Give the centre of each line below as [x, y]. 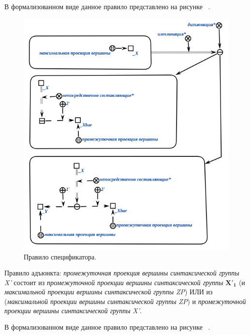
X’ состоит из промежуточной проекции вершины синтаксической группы [114, 282]
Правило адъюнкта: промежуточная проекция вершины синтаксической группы [122, 273]
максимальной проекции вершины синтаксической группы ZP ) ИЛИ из [109, 292]
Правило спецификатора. [60, 256]
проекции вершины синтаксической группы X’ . [73, 311]
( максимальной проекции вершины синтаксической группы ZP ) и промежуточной [125, 301]
